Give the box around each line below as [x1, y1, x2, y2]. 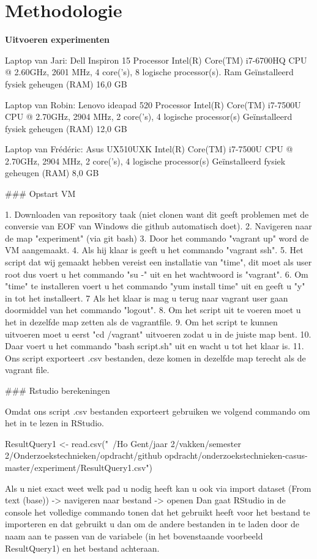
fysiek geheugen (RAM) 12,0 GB [5, 122, 127, 135]
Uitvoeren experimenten [5, 33, 110, 46]
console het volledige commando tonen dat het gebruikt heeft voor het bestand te [5, 505, 310, 518]
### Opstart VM [5, 187, 76, 200]
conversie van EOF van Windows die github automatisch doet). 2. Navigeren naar [5, 220, 312, 232]
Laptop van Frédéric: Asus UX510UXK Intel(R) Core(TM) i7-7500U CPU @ [5, 143, 293, 155]
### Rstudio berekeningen [5, 383, 110, 396]
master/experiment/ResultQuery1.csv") [5, 461, 153, 473]
